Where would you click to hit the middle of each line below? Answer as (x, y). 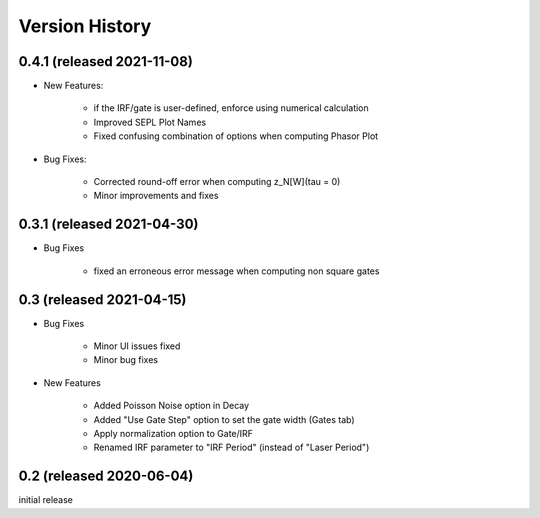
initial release (46, 500)
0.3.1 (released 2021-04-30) (108, 224)
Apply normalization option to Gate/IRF (173, 433)
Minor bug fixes (126, 360)
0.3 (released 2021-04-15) (102, 299)
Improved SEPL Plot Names (150, 122)
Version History (85, 26)
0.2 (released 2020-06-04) (106, 476)
